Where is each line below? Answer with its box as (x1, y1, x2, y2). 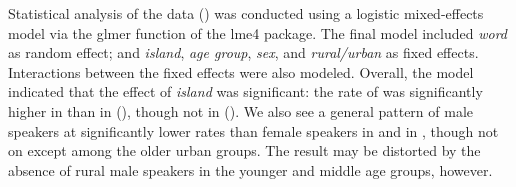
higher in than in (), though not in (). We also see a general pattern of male (8, 100, 474, 121)
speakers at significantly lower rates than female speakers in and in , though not (8, 120, 499, 141)
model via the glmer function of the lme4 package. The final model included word (8, 22, 508, 43)
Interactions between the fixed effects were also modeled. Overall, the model (8, 61, 474, 82)
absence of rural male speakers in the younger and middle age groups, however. (8, 159, 493, 180)
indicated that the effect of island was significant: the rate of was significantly (8, 81, 483, 102)
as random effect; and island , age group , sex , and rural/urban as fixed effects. (8, 42, 479, 63)
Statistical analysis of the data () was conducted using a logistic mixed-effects (8, 3, 484, 23)
